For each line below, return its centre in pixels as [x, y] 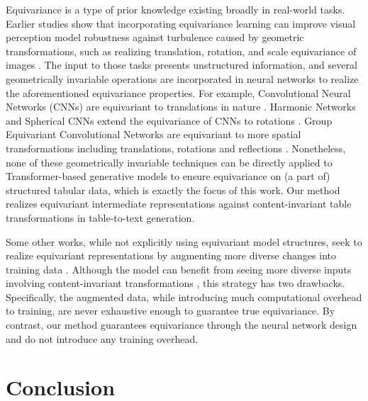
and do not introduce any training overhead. [102, 338]
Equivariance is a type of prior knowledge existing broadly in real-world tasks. [175, 9]
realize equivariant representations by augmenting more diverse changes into [171, 255]
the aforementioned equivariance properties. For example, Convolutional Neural [178, 92]
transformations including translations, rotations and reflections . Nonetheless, [176, 148]
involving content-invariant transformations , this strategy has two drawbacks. [175, 283]
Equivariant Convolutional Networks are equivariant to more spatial [154, 134]
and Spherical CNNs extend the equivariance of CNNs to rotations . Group [169, 120]
